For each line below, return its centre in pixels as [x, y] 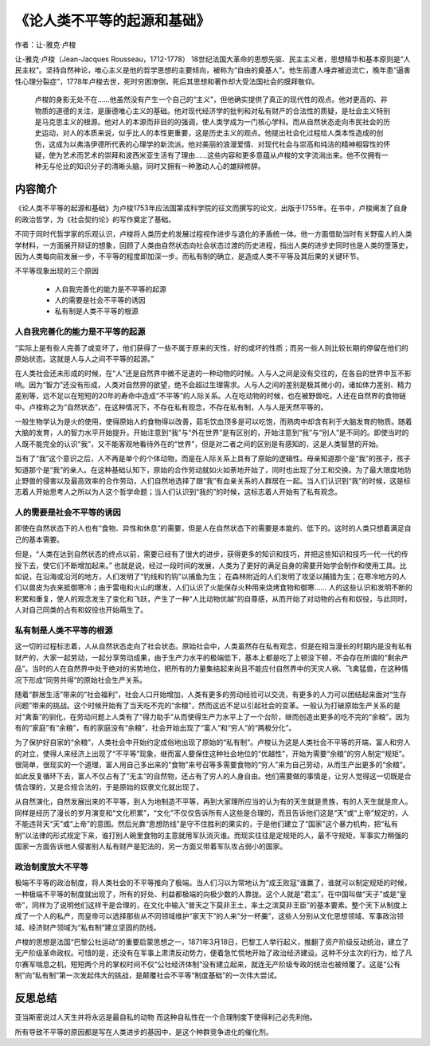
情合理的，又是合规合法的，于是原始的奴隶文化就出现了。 [109, 787]
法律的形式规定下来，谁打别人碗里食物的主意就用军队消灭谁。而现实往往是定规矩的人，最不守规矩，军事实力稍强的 [221, 835]
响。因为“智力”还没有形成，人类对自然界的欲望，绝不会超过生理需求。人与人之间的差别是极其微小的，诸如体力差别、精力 [213, 384]
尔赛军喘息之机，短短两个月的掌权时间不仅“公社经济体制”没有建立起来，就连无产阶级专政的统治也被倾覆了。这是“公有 [208, 964]
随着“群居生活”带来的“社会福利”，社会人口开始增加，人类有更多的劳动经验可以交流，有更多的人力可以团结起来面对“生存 [211, 694]
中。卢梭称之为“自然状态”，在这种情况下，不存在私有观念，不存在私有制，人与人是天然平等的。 [171, 407]
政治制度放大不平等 [52, 867]
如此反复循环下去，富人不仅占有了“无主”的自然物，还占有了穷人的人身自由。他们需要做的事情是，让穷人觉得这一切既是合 [213, 776]
